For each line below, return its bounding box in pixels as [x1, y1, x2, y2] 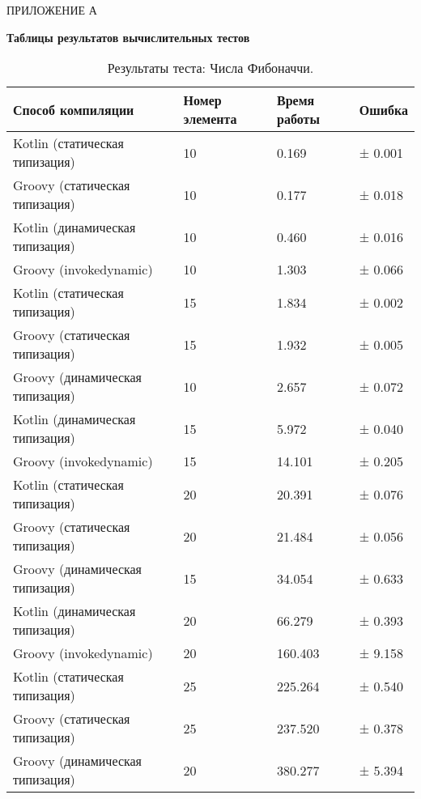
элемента [183, 109, 237, 129]
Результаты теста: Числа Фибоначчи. [107, 58, 314, 78]
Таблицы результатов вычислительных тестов [6, 28, 250, 45]
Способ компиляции [13, 100, 134, 119]
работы [277, 109, 320, 129]
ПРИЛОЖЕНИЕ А [6, 2, 97, 18]
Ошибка [359, 100, 408, 119]
